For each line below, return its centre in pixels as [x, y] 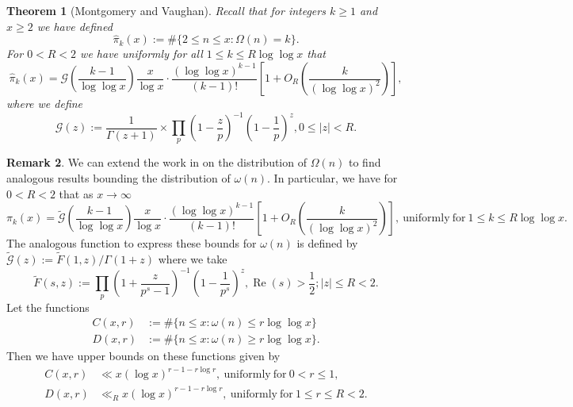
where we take [193, 259]
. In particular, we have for [332, 178]
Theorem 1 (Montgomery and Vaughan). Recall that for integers [166, 10]
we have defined [74, 26]
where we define [45, 103]
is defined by [327, 243]
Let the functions [48, 307]
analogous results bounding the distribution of [118, 178]
